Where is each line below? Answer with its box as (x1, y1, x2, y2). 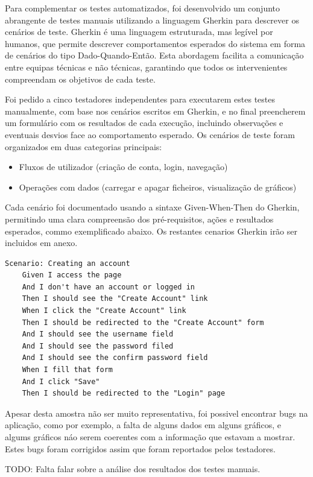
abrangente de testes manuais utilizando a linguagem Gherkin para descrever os (5, 13, 299, 26)
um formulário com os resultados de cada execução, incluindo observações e (5, 116, 283, 129)
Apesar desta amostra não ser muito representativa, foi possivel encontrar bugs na (5, 406, 308, 419)
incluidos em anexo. (5, 236, 78, 249)
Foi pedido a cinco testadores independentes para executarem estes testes (5, 93, 276, 106)
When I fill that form (22, 365, 113, 374)
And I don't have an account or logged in (22, 282, 195, 291)
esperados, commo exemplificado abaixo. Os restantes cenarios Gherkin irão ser (5, 224, 297, 237)
